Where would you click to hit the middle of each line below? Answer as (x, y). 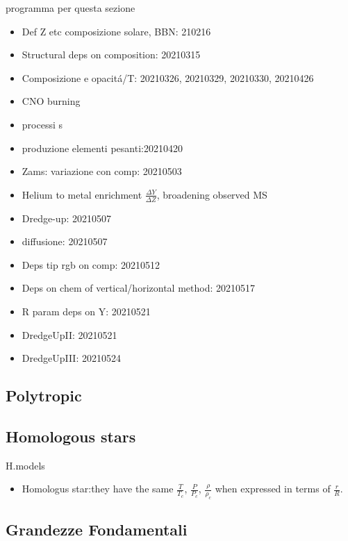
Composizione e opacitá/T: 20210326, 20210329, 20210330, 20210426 (168, 77)
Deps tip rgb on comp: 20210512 (91, 264)
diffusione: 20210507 (65, 241)
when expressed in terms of (273, 489)
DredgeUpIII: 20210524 (71, 358)
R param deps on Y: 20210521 (86, 311)
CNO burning (51, 101)
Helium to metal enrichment (82, 194)
